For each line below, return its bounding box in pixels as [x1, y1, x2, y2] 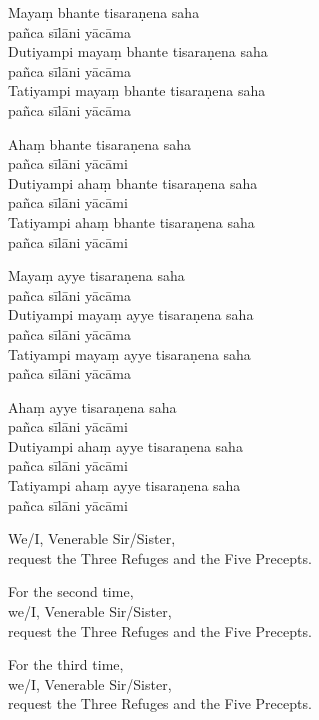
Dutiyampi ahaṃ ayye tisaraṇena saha [8, 435, 243, 456]
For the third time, [8, 654, 124, 675]
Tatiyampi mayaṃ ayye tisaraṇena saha [8, 343, 251, 364]
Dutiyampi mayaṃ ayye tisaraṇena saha [8, 304, 254, 325]
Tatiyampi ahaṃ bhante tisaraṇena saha [8, 211, 255, 232]
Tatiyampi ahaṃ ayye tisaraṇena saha [8, 475, 241, 496]
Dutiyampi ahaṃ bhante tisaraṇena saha [8, 172, 258, 193]
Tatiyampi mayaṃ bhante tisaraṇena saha [8, 80, 266, 101]
